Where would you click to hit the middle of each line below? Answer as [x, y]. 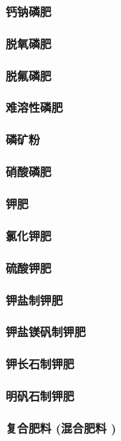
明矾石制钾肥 [40, 396]
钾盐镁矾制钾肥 [46, 332]
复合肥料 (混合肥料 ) [61, 427]
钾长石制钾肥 [40, 364]
